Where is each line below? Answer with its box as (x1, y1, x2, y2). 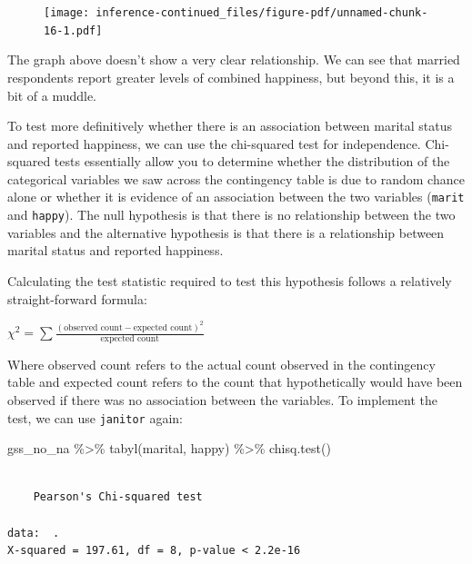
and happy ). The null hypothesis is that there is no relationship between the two (7, 205, 456, 224)
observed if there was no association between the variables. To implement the (7, 391, 437, 410)
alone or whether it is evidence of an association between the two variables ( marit (7, 187, 465, 206)
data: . (7, 526, 60, 539)
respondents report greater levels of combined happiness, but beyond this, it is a (7, 67, 455, 86)
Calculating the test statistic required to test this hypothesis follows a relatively (7, 271, 452, 290)
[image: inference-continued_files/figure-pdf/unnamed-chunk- (44, 6, 428, 19)
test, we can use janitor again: (7, 408, 183, 427)
